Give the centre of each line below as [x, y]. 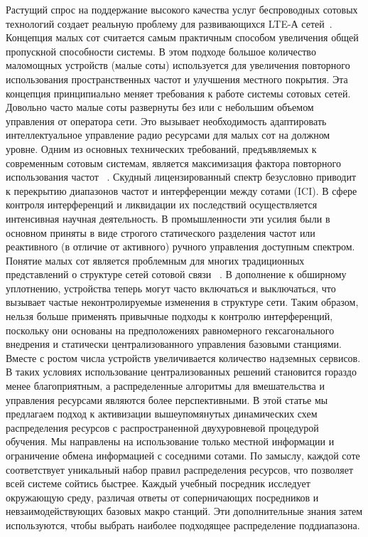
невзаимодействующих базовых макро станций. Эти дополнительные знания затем [184, 511]
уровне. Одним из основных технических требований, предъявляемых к [161, 148]
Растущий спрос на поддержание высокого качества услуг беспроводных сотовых [182, 9]
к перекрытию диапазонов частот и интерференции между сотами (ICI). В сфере [182, 190]
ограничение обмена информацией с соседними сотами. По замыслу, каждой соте [183, 455]
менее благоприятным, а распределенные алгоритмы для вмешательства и [165, 386]
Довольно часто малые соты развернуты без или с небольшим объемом [160, 107]
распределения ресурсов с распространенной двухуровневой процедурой [162, 427]
